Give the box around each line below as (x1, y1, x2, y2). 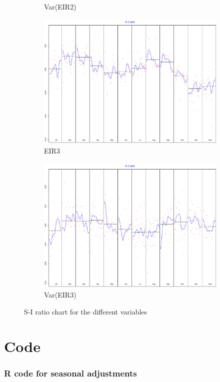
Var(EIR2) (44, 1, 76, 11)
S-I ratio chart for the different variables (24, 306, 147, 316)
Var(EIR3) (44, 289, 76, 300)
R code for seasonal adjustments (4, 366, 137, 379)
